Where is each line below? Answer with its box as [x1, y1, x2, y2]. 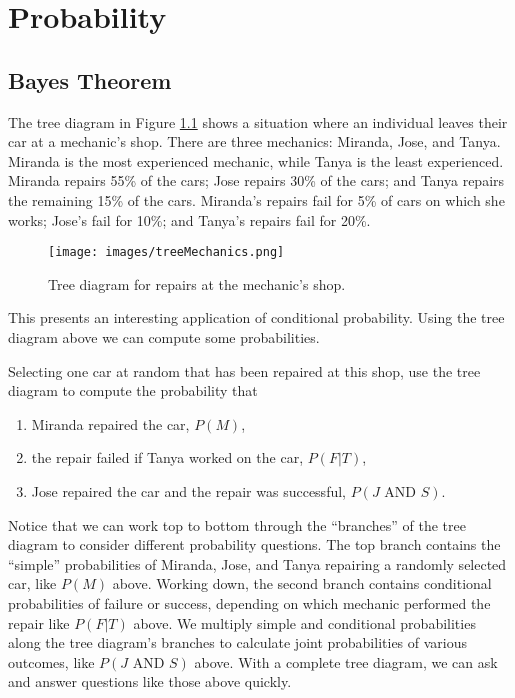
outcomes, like [8, 651, 95, 672]
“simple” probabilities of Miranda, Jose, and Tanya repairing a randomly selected [8, 553, 507, 574]
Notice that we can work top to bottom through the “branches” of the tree [8, 514, 466, 535]
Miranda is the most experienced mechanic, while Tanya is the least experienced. [8, 150, 504, 171]
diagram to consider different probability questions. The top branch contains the [8, 534, 501, 555]
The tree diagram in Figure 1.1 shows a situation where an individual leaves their [8, 111, 508, 132]
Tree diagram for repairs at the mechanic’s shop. [48, 273, 346, 294]
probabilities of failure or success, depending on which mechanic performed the [8, 592, 491, 613]
